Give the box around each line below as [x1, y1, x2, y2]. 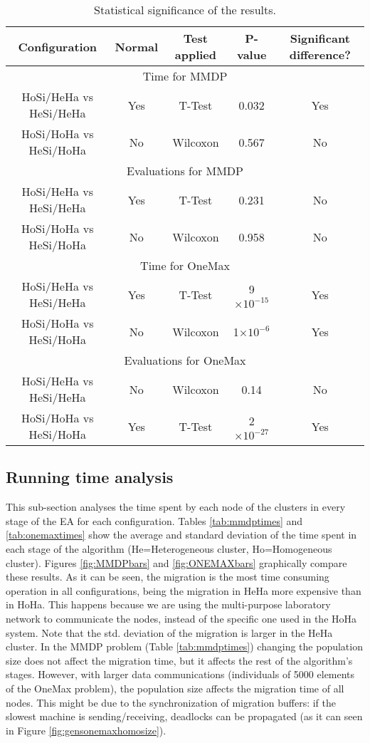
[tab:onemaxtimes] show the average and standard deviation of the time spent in [6, 527, 357, 542]
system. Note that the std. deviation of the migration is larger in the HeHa [6, 625, 333, 640]
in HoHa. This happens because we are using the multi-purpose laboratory [6, 597, 331, 612]
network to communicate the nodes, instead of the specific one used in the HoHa [6, 610, 357, 625]
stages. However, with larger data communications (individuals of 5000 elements [6, 667, 355, 682]
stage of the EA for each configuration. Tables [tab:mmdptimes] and [6, 513, 303, 528]
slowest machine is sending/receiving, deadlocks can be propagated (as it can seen [6, 709, 363, 724]
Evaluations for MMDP [127, 162, 243, 179]
